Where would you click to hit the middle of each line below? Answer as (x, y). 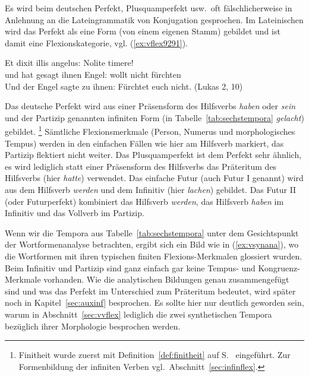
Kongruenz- (279, 267)
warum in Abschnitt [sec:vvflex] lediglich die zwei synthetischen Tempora (138, 314)
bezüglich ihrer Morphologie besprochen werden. (93, 326)
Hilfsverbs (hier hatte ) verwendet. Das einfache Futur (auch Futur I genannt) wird (154, 178)
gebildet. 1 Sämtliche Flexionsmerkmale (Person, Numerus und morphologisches (150, 130)
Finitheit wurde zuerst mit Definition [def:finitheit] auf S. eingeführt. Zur (154, 355)
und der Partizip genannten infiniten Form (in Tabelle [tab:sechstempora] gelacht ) (154, 117)
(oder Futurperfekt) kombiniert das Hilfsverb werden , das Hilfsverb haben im (144, 201)
